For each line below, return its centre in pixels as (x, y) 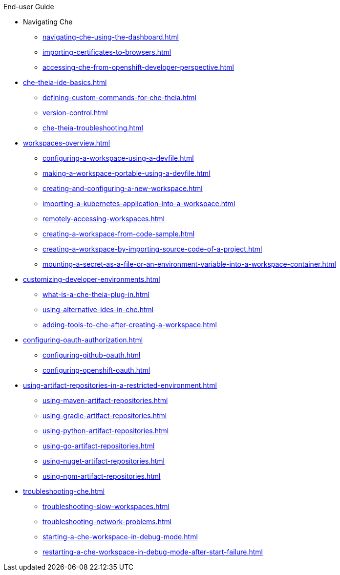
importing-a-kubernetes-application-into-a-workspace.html (139, 203)
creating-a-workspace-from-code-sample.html (119, 234)
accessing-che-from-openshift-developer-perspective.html (138, 67)
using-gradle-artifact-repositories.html (105, 415)
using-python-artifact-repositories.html (106, 431)
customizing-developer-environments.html (92, 279)
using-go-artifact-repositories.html (99, 446)
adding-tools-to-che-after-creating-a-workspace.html (130, 325)
